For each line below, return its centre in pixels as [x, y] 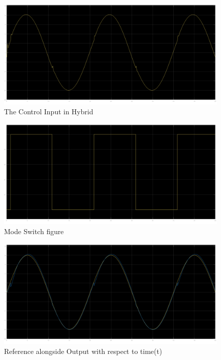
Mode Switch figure [34, 231]
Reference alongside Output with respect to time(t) [83, 351]
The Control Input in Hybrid [49, 112]
